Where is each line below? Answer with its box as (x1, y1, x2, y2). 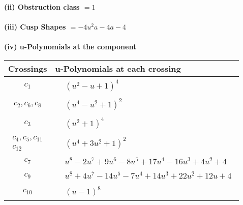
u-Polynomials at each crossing (55, 62, 181, 74)
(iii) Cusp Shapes (4, 21, 66, 32)
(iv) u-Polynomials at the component (4, 41, 137, 52)
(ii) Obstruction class (4, 2, 80, 12)
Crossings (8, 62, 47, 74)
